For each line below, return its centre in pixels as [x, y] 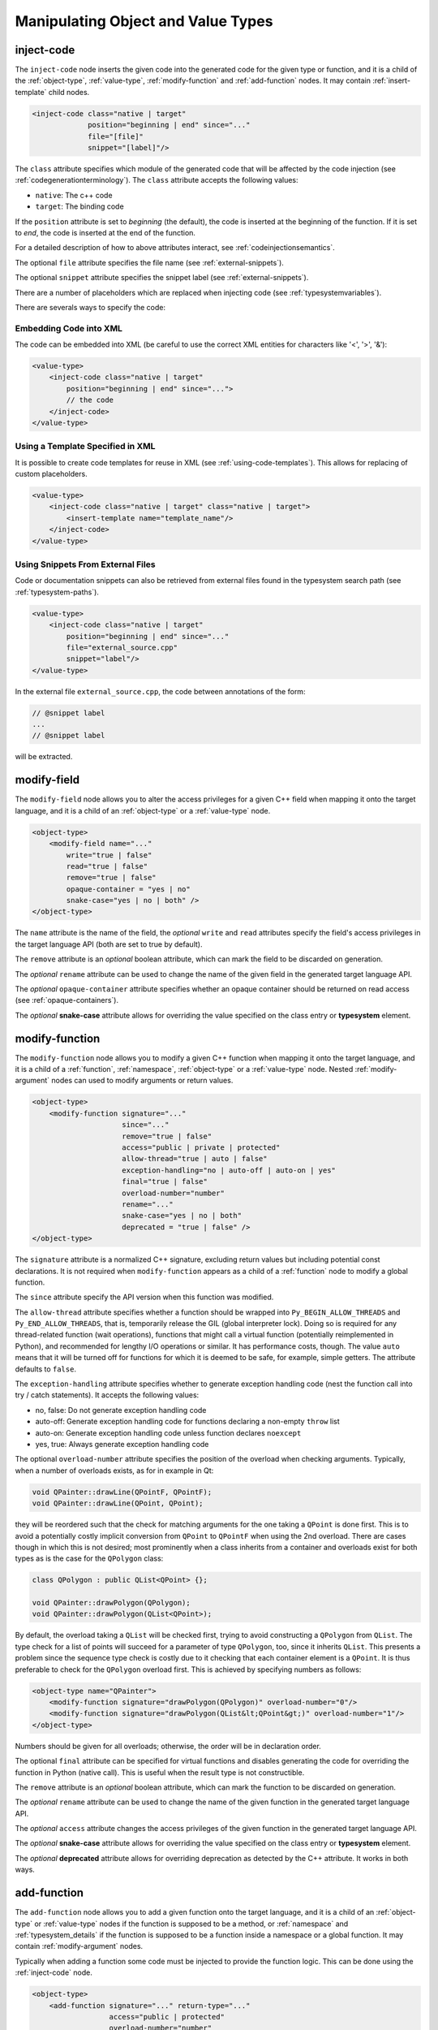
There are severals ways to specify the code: [90, 307]
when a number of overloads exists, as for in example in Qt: [114, 1471]
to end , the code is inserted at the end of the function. [105, 232]
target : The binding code [80, 206]
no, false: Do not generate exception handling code [121, 1410]
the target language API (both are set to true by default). [109, 944]
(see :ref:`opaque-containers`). [67, 1000]
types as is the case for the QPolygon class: [89, 1558]
